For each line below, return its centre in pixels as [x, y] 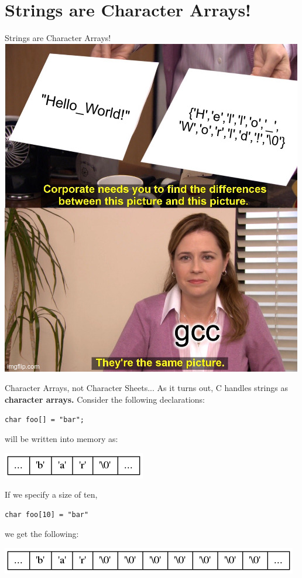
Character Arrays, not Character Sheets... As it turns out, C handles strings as [146, 388]
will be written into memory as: [61, 439]
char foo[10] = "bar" [47, 514]
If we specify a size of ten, [51, 494]
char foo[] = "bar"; [45, 419]
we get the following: [42, 534]
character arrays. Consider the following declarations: [105, 399]
